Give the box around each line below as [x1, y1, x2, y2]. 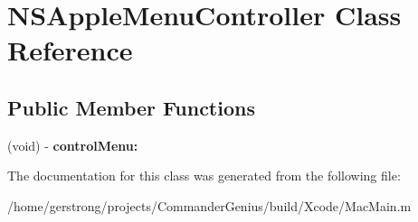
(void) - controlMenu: [7, 135, 138, 154]
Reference [7, 32, 133, 69]
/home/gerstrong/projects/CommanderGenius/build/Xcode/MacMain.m [7, 196, 412, 215]
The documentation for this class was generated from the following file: [7, 166, 401, 185]
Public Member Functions [7, 93, 255, 121]
